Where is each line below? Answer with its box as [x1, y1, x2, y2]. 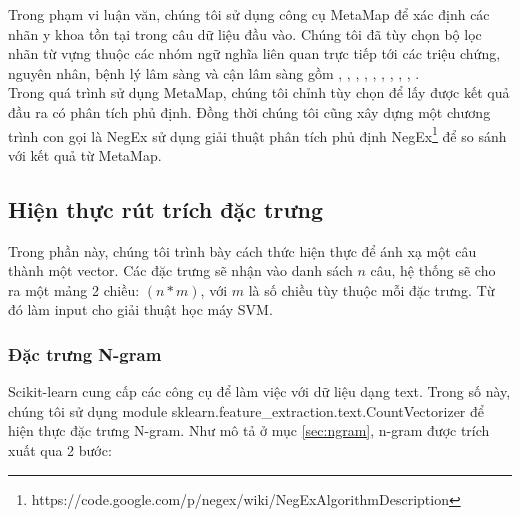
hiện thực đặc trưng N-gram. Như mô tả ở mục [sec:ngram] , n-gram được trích [8, 420, 490, 441]
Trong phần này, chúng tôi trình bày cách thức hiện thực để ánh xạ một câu [8, 240, 477, 261]
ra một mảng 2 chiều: [8, 279, 140, 300]
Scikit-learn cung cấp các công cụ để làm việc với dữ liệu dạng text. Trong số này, [8, 381, 511, 402]
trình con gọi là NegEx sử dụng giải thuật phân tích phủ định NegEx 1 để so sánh [8, 122, 507, 146]
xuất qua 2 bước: [8, 439, 112, 460]
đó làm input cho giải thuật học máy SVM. [8, 299, 273, 320]
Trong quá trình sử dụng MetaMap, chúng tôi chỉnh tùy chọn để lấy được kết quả [8, 82, 510, 103]
